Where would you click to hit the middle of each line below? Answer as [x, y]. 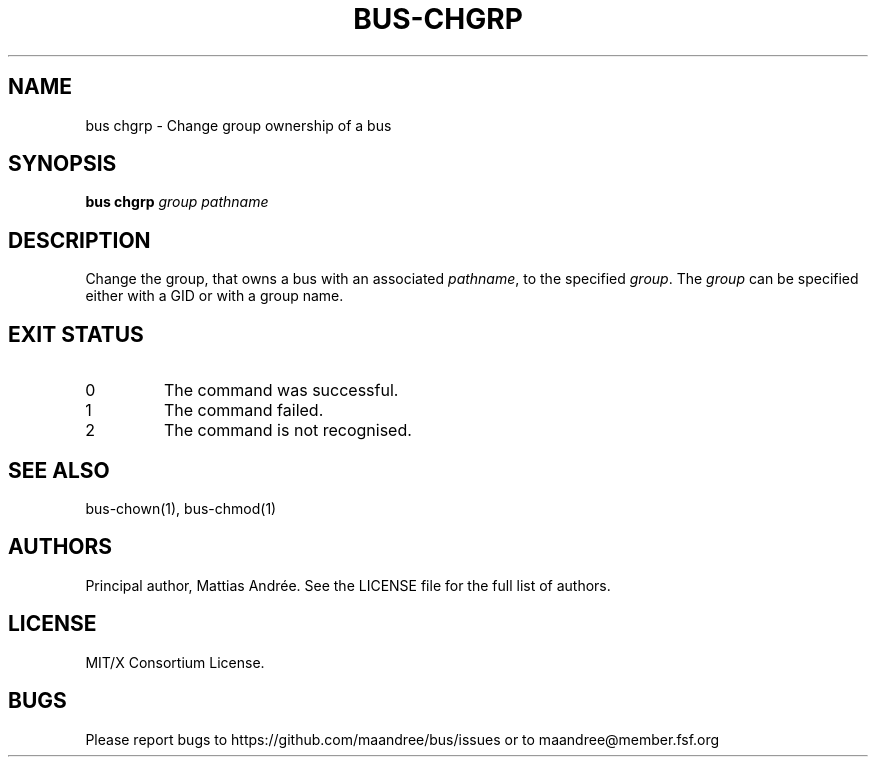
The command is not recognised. [287, 430]
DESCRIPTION [79, 240]
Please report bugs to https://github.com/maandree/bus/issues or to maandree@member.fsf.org [402, 739]
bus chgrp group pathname [177, 202]
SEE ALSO [59, 470]
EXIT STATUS [76, 334]
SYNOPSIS [62, 164]
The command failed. [243, 410]
